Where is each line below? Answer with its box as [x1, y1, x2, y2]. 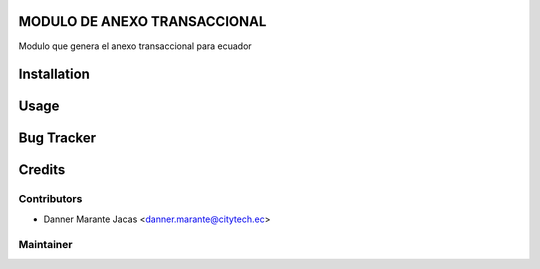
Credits [18, 161, 66, 179]
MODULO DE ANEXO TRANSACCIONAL [18, 13, 267, 30]
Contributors [18, 192, 83, 206]
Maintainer [18, 238, 73, 252]
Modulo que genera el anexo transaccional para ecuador [18, 40, 252, 52]
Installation [18, 66, 90, 83]
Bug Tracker [18, 130, 97, 147]
